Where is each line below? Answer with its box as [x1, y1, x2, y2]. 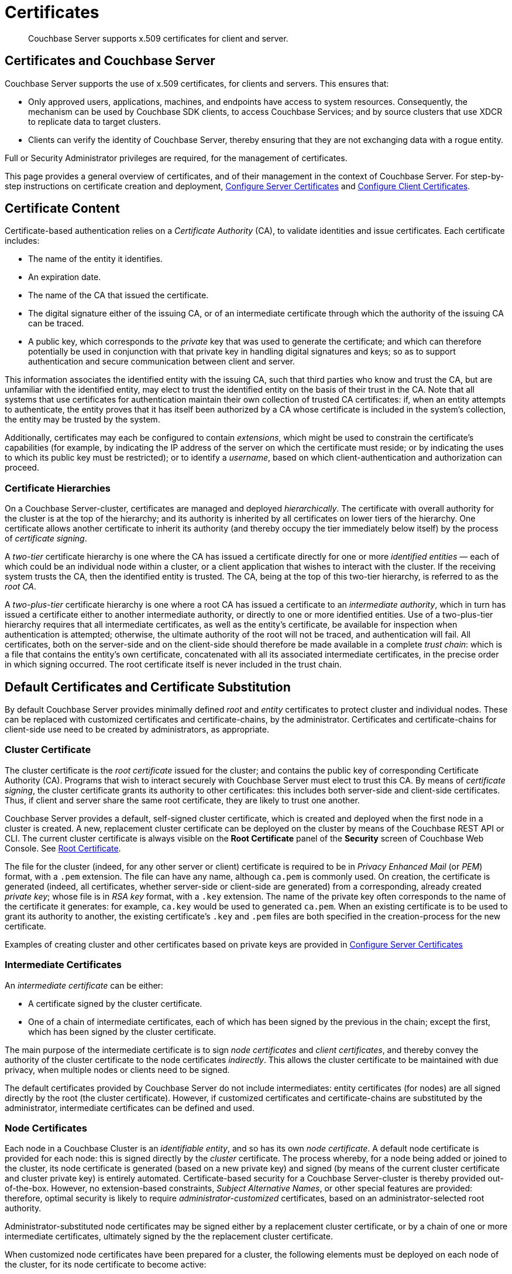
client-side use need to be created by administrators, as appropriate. [5, 724, 269, 735]
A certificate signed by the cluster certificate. [28, 998, 202, 1009]
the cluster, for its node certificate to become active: [5, 1259, 207, 1270]
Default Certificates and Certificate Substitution [5, 679, 291, 694]
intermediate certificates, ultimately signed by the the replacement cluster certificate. [5, 1231, 333, 1242]
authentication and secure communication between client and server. [28, 356, 295, 367]
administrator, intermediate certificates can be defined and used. [5, 1102, 255, 1113]
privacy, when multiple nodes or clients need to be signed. [5, 1064, 230, 1075]
